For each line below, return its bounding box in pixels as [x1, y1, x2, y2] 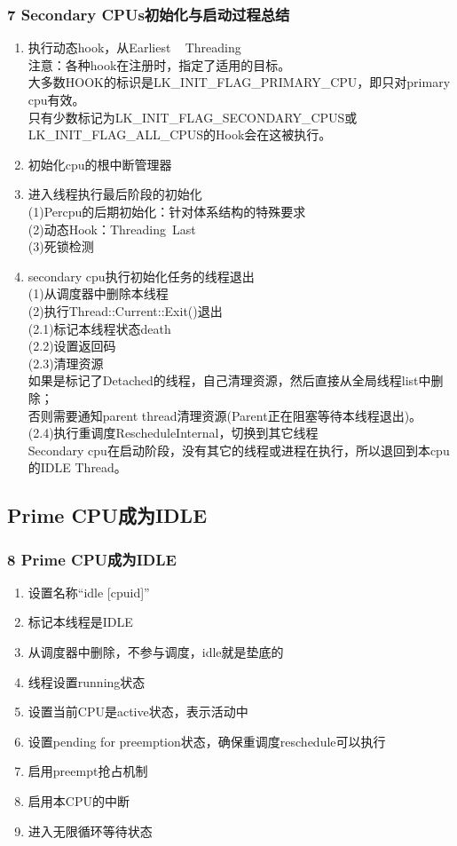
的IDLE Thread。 [28, 458, 127, 477]
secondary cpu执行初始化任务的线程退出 [28, 266, 255, 285]
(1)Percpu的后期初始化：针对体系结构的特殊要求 [28, 202, 306, 220]
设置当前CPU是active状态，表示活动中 [28, 702, 248, 721]
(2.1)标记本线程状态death [28, 319, 171, 337]
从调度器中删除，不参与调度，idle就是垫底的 [28, 643, 284, 661]
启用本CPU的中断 [28, 792, 130, 810]
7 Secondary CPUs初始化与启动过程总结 [7, 3, 290, 25]
